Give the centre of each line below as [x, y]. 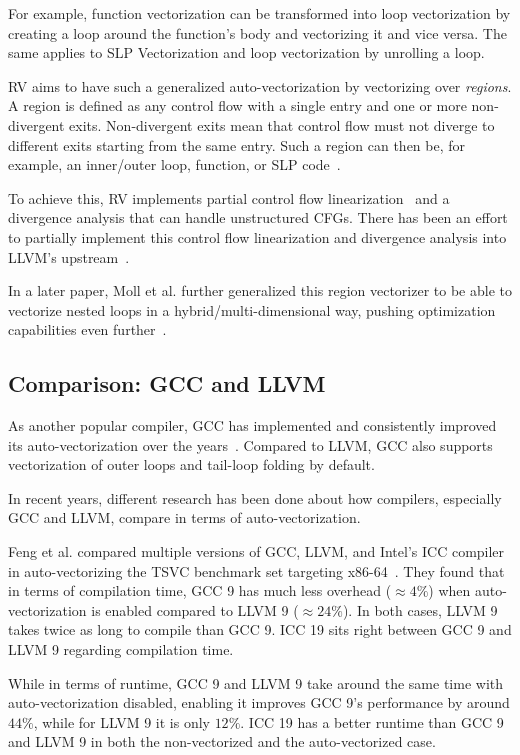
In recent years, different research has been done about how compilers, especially [255, 497]
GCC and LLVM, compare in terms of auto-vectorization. [184, 517]
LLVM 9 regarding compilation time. [121, 649]
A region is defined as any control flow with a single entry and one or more [237, 105]
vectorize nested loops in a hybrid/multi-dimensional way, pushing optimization [252, 309]
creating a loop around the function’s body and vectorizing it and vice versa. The [257, 32]
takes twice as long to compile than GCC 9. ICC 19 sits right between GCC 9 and [260, 629]
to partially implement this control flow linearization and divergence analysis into [257, 236]
